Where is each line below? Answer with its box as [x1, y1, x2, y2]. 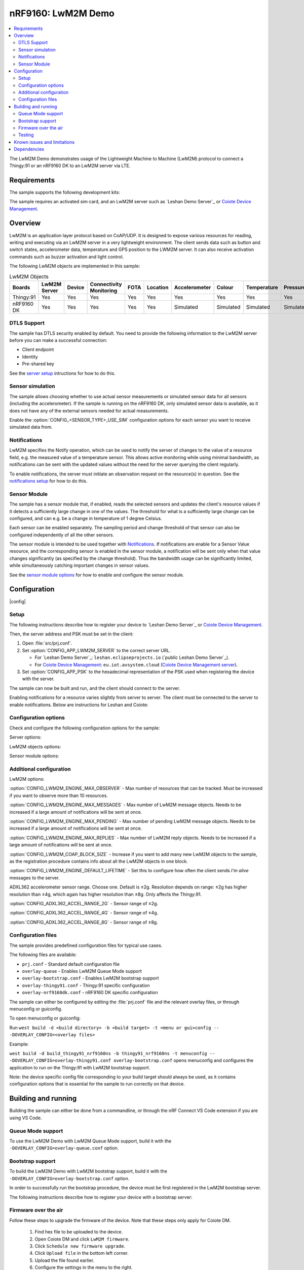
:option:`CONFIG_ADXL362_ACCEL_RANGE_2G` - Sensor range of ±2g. [9, 900, 159, 906]
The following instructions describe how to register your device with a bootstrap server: [9, 1194, 193, 1200]
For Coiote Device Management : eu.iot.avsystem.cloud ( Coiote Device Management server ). [34, 661, 238, 668]
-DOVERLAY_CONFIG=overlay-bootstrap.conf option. [9, 1175, 130, 1181]
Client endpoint [22, 346, 54, 353]
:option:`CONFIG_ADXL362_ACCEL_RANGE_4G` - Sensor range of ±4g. [9, 910, 159, 916]
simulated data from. [9, 424, 53, 430]
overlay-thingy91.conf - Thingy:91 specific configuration [22, 982, 150, 988]
